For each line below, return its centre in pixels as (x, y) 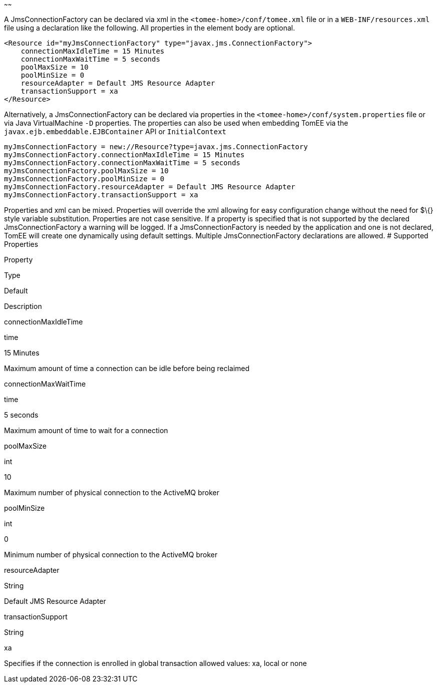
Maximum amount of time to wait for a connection (86, 430)
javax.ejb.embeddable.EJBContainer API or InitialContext (115, 131)
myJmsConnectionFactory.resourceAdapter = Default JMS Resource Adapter (150, 187)
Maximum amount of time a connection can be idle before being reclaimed (127, 368)
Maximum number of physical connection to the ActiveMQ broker (112, 492)
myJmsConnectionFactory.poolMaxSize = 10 (86, 171)
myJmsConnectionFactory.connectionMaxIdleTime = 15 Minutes (124, 155)
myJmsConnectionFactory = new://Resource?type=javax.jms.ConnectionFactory (156, 147)
